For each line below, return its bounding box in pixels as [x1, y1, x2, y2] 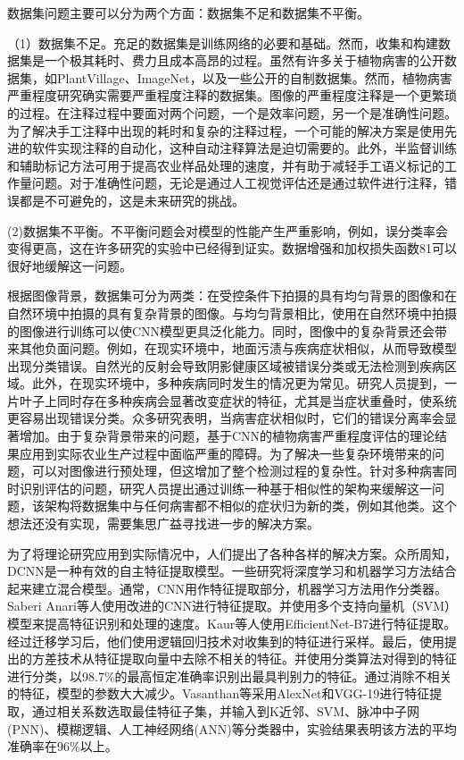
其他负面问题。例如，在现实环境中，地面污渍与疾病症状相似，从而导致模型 [19, 339, 457, 358]
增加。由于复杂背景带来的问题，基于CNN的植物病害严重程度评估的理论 [19, 426, 435, 445]
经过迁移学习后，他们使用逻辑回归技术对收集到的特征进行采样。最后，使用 [7, 631, 444, 650]
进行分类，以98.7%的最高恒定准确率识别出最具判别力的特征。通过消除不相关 [7, 666, 452, 685]
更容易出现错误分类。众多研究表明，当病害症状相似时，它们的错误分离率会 [7, 409, 444, 427]
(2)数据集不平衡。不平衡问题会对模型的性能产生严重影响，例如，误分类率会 [7, 221, 448, 240]
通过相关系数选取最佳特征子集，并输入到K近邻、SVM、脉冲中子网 [31, 701, 420, 720]
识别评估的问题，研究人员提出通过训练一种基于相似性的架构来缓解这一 [19, 478, 432, 497]
